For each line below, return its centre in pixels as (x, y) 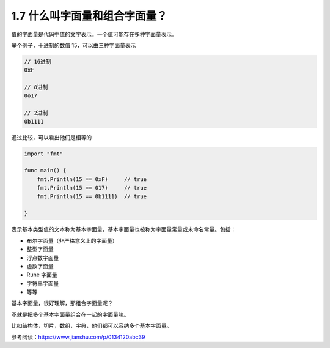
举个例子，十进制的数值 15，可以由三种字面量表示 (74, 45)
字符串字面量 (43, 283)
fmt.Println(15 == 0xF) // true (92, 179)
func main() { (45, 171)
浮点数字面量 (43, 257)
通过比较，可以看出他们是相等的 (51, 137)
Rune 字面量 (42, 275)
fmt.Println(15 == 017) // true (92, 188)
